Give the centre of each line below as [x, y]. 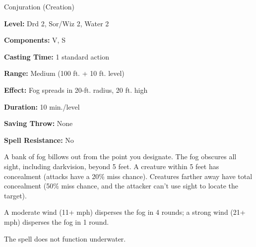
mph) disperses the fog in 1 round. [57, 221]
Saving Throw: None [38, 123]
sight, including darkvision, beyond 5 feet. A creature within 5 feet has [112, 166]
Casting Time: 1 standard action [57, 56]
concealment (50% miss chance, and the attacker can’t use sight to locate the [121, 186]
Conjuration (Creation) [39, 6]
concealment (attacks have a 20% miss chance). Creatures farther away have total [128, 176]
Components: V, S [35, 40]
